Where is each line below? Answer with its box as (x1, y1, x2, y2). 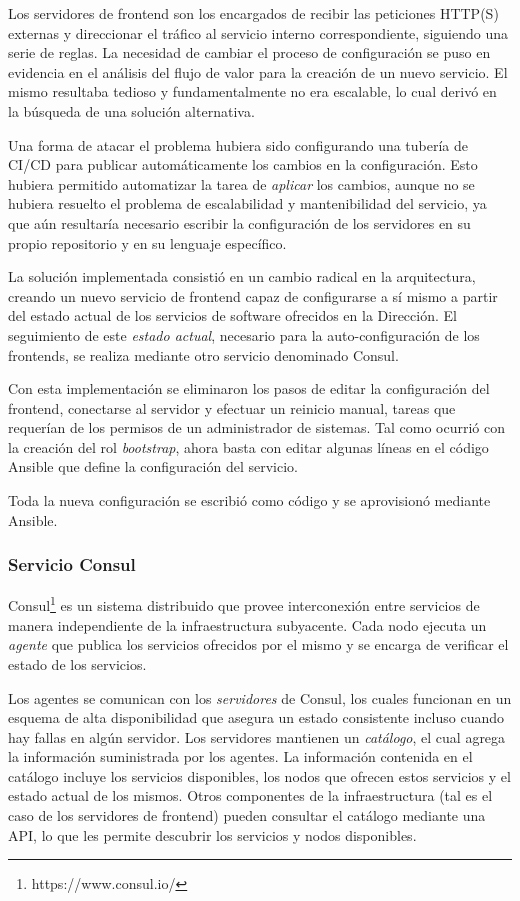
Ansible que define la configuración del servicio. (8, 456, 298, 477)
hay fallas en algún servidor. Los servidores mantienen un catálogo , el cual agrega (8, 726, 506, 747)
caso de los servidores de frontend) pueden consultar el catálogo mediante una (8, 805, 486, 826)
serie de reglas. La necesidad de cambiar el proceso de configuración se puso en (8, 42, 491, 63)
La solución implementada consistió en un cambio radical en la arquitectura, (8, 266, 476, 287)
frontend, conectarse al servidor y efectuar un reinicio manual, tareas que (8, 397, 456, 418)
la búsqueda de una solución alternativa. (8, 100, 255, 121)
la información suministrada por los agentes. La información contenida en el (8, 746, 473, 767)
